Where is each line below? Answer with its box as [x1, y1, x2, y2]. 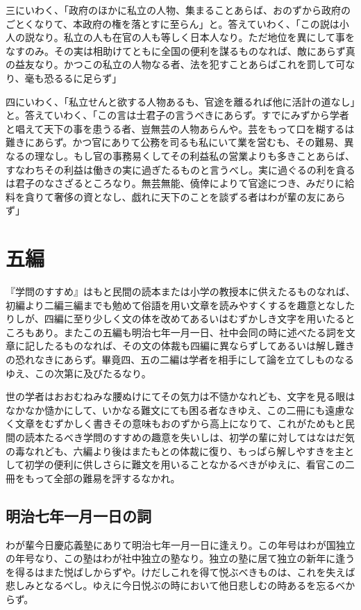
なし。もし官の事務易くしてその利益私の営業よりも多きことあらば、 [44, 148, 355, 163]
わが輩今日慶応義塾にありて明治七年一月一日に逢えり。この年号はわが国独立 [6, 537, 355, 552]
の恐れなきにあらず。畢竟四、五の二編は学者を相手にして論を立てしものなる [6, 352, 354, 366]
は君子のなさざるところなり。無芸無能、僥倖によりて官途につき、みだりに [6, 176, 345, 190]
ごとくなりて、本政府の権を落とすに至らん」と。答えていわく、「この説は [6, 16, 339, 31]
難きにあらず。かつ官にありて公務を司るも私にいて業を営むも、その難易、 [6, 135, 344, 149]
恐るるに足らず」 [44, 70, 122, 85]
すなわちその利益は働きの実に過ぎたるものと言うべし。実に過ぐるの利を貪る [6, 162, 355, 176]
